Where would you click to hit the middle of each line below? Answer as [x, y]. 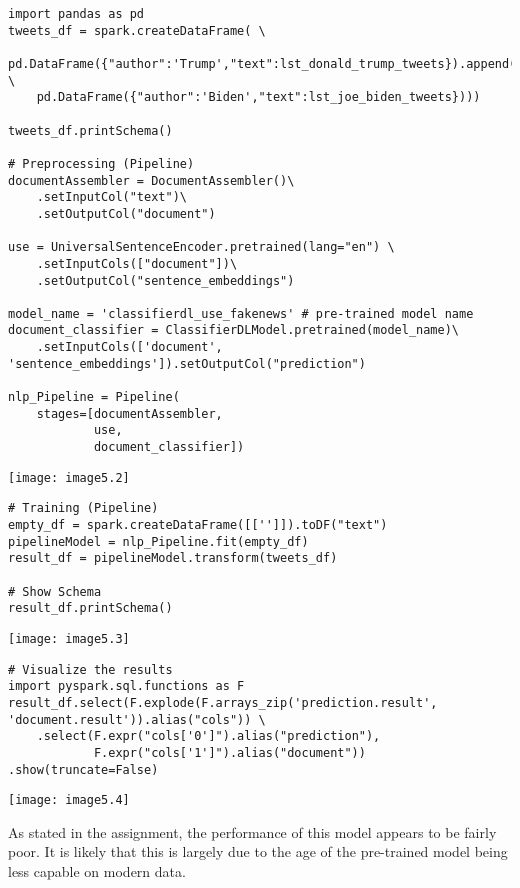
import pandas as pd [76, 14]
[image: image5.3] [69, 638]
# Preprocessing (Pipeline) [101, 163]
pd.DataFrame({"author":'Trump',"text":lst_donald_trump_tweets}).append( [262, 63]
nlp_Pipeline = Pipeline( [94, 397]
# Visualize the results [90, 669]
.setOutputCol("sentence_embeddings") [165, 280]
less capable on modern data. [97, 871]
